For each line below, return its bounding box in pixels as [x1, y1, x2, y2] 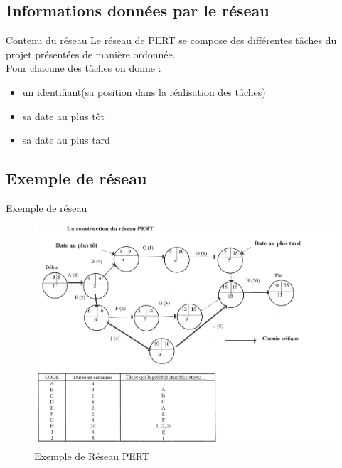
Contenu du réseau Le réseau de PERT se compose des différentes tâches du [6, 33, 337, 48]
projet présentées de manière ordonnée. [6, 46, 176, 61]
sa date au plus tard [22, 132, 110, 147]
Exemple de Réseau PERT [34, 449, 150, 463]
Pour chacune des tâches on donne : [6, 60, 161, 75]
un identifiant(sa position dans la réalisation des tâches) [22, 84, 266, 99]
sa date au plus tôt [22, 108, 105, 123]
